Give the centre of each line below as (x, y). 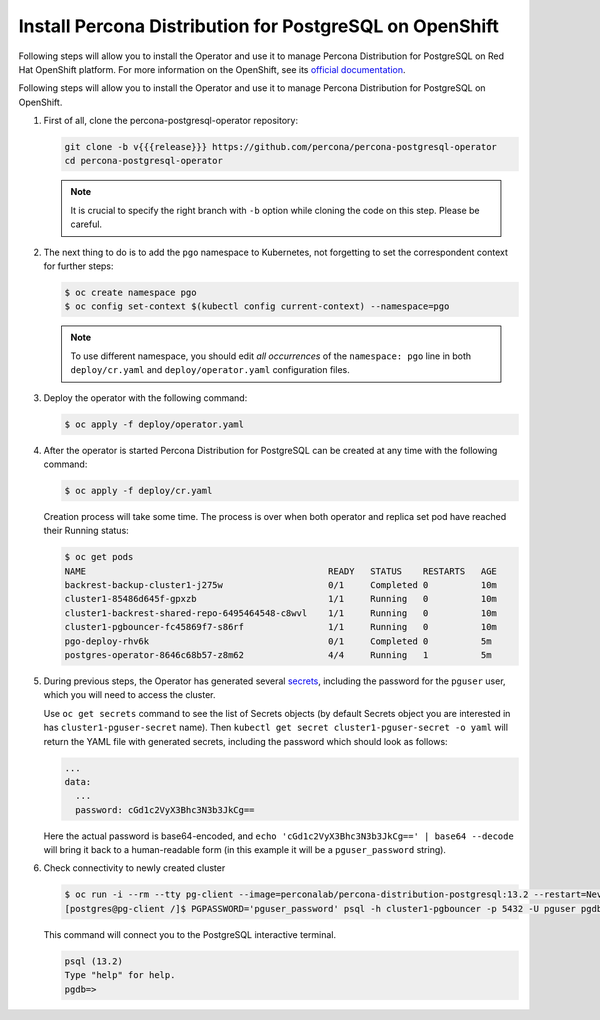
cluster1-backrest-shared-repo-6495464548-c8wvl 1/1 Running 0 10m (280, 613)
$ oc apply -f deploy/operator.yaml (154, 424)
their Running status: (86, 531)
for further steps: (78, 266)
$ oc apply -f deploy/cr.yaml (138, 490)
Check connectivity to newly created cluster (134, 868)
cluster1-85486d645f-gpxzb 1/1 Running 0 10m (280, 599)
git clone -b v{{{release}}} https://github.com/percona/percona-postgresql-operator (280, 147)
